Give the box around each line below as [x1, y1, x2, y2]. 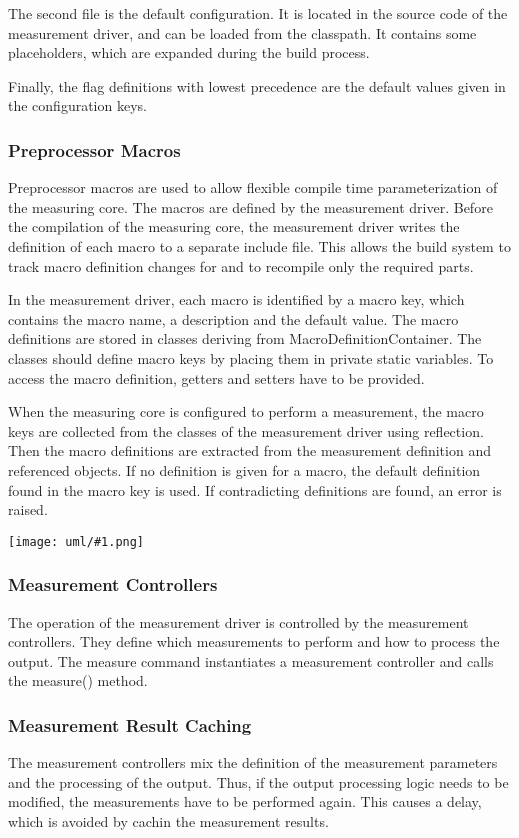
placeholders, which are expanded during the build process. [8, 42, 370, 63]
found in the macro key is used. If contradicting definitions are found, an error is [8, 479, 502, 500]
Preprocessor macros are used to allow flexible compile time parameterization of [8, 177, 498, 198]
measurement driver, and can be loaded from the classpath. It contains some [8, 22, 477, 43]
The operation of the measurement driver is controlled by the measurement [8, 611, 469, 632]
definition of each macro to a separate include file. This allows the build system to [8, 235, 511, 256]
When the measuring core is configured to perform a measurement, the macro [8, 401, 484, 422]
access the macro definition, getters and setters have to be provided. [8, 367, 425, 388]
